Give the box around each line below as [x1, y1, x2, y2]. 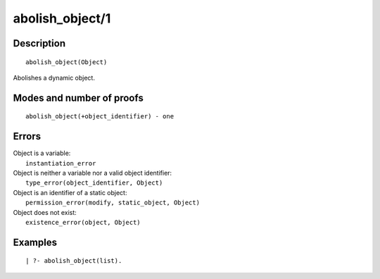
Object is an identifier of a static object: [13, 188, 127, 197]
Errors [13, 130, 42, 142]
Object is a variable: [13, 149, 71, 158]
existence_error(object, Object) [25, 218, 141, 226]
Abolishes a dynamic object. [13, 73, 95, 82]
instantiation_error [25, 159, 96, 167]
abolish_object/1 [13, 11, 111, 26]
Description [13, 37, 66, 49]
